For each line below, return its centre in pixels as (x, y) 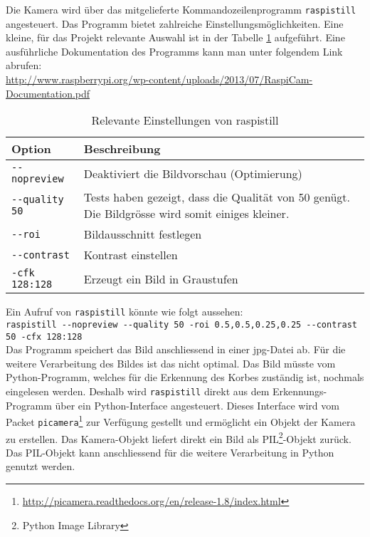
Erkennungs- (300, 391)
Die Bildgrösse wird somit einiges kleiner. (186, 214)
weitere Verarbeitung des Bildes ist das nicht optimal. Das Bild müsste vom (171, 363)
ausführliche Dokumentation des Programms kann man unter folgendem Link (174, 51)
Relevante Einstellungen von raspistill (185, 120)
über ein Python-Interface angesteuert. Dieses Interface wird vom (197, 405)
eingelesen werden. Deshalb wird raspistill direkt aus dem (138, 391)
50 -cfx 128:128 (44, 337)
